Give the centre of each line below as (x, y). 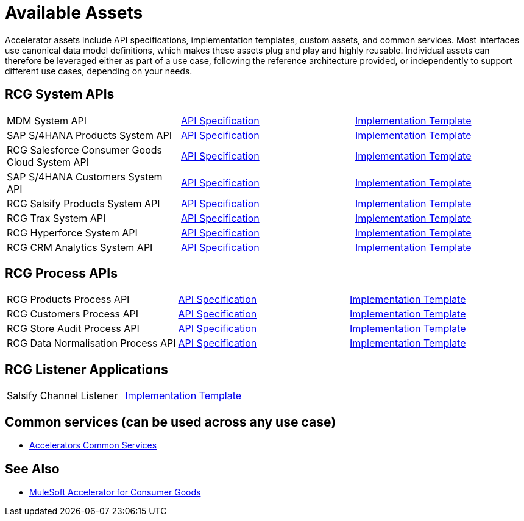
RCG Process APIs (61, 274)
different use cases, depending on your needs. (99, 71)
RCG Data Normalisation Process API (91, 343)
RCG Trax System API (56, 218)
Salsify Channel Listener (62, 396)
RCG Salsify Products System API (83, 203)
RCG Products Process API (68, 299)
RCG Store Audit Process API (73, 329)
